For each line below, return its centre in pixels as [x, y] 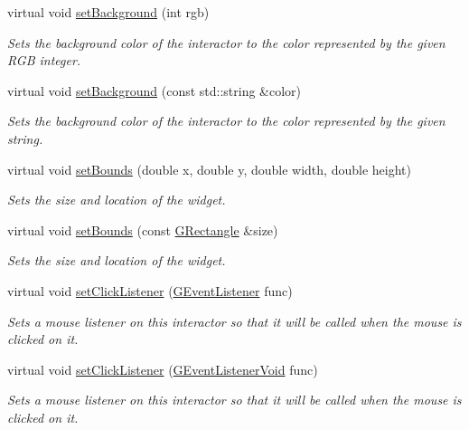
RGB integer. [44, 60]
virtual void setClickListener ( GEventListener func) [150, 290]
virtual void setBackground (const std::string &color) [155, 90]
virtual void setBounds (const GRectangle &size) [143, 229]
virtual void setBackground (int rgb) [108, 12]
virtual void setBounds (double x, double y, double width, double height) [209, 169]
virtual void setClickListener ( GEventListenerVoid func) [163, 369]
